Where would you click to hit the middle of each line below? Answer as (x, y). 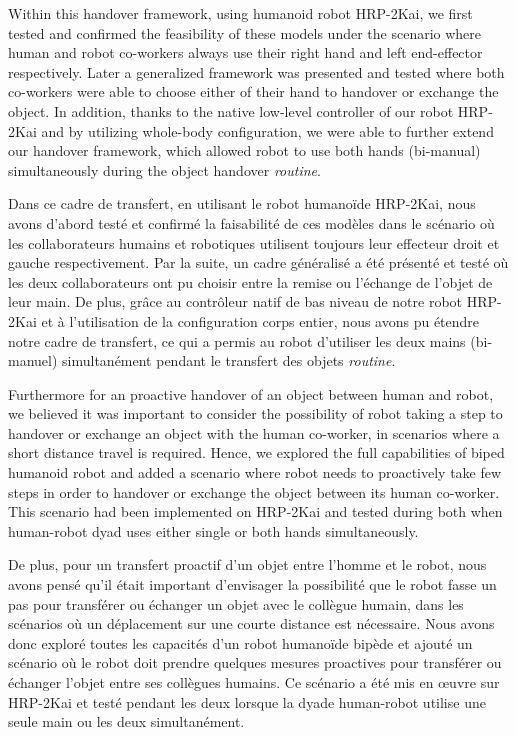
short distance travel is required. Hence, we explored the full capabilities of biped (256, 452)
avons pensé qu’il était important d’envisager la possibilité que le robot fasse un (252, 584)
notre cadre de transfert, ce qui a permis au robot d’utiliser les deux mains (237, 340)
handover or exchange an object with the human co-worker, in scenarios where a (254, 432)
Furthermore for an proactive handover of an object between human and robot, (251, 393)
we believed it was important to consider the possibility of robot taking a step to (255, 413)
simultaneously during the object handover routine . (164, 169)
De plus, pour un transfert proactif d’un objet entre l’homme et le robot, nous (247, 564)
